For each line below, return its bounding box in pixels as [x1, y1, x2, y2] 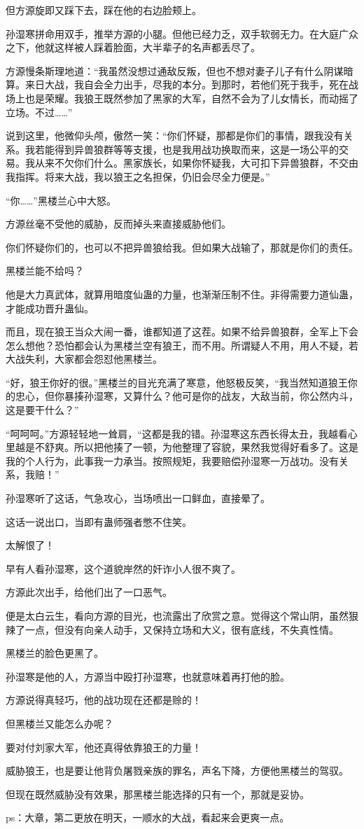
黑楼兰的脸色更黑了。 [6, 646, 104, 660]
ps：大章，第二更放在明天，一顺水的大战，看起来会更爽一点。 [6, 810, 290, 825]
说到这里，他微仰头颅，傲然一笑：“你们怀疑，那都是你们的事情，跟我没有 [6, 128, 344, 143]
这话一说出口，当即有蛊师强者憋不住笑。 [6, 514, 192, 529]
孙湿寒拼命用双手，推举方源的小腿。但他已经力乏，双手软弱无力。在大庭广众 [6, 26, 358, 41]
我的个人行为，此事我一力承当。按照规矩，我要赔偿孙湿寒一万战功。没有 [6, 453, 339, 468]
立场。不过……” [6, 104, 73, 119]
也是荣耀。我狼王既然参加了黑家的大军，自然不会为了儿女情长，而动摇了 [24, 90, 358, 105]
